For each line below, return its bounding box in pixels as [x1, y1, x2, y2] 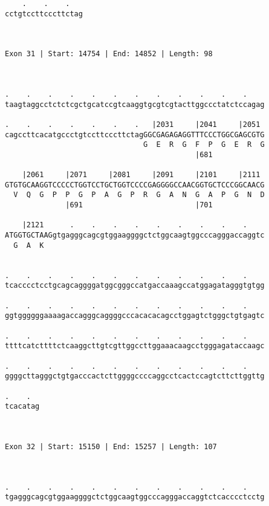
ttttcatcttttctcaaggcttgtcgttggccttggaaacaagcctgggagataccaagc [5, 342, 265, 351]
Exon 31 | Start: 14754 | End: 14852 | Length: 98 [5, 50, 213, 59]
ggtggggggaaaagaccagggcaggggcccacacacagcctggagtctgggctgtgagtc [5, 311, 265, 320]
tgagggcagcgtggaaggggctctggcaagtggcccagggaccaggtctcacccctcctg [5, 493, 265, 502]
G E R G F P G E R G [143, 140, 265, 149]
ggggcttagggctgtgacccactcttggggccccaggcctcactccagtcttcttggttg [5, 372, 265, 381]
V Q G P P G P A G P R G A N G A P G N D [13, 190, 265, 199]
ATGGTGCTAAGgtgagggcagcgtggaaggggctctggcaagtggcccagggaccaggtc [5, 231, 265, 240]
